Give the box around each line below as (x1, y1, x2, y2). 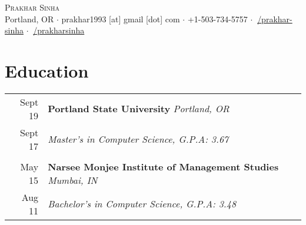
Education (5, 58, 89, 82)
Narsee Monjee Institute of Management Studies (48, 159, 279, 173)
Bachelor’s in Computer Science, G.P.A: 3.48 (48, 197, 237, 211)
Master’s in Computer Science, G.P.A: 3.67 (48, 132, 229, 146)
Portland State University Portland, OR (48, 102, 229, 116)
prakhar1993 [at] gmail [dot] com (61, 12, 180, 25)
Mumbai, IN (48, 173, 98, 187)
